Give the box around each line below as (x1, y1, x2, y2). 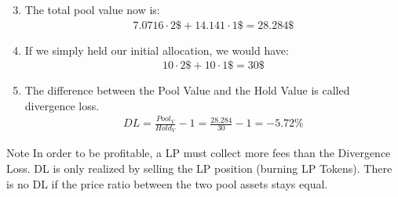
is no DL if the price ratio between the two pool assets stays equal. (6, 175, 328, 192)
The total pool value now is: (24, 2, 160, 17)
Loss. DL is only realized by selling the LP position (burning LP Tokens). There (6, 160, 393, 177)
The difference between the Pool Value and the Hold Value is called (24, 82, 350, 98)
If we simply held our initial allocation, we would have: (24, 41, 289, 58)
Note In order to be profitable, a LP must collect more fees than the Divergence (6, 145, 391, 161)
